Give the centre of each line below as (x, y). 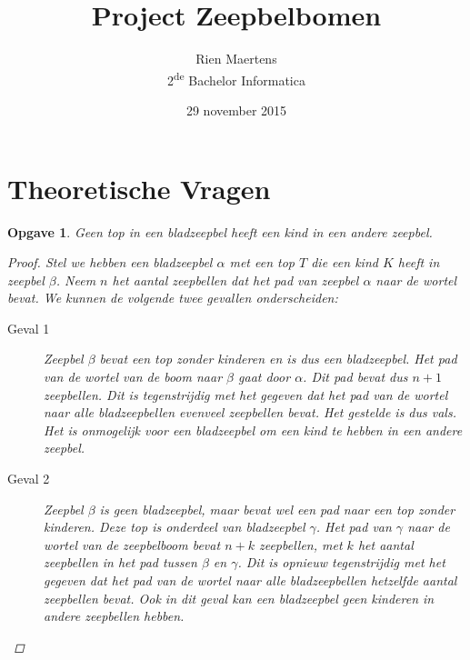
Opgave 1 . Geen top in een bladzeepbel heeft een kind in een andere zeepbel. (220, 231)
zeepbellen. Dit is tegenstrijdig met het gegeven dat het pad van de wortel (246, 394)
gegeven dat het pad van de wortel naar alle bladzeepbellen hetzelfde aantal (250, 580)
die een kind (345, 262)
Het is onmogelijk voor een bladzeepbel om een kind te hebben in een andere (253, 430)
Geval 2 (29, 479)
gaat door (265, 377)
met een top (262, 262)
